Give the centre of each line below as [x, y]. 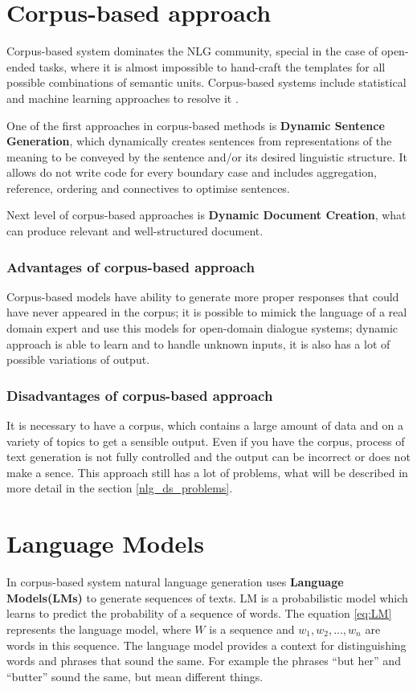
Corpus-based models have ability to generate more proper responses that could [203, 296]
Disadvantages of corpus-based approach [140, 395]
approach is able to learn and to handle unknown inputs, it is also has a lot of [198, 343]
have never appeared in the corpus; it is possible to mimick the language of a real [207, 312]
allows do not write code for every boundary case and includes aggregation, [192, 172]
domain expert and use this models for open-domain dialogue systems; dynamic [202, 328]
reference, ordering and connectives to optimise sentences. [148, 188]
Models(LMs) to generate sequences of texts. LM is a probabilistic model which [207, 597]
